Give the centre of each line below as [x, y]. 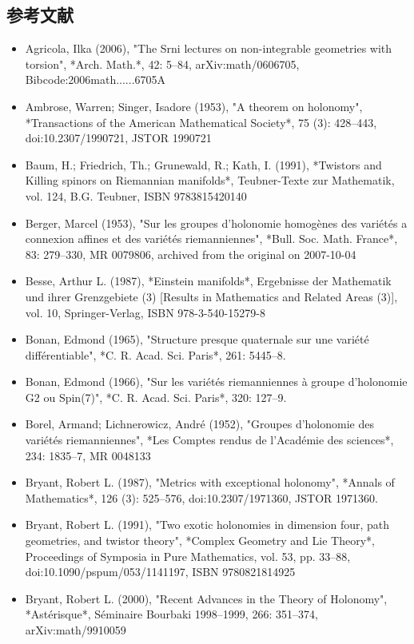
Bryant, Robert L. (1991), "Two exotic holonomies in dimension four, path [207, 525]
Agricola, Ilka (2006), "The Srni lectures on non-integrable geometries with [209, 48]
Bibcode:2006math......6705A [96, 80]
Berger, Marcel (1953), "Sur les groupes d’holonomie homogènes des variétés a [216, 223]
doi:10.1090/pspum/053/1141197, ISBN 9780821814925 [160, 572]
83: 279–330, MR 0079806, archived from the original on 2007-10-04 [191, 254]
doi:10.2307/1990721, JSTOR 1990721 [118, 138]
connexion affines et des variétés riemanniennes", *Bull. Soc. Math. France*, [211, 239]
